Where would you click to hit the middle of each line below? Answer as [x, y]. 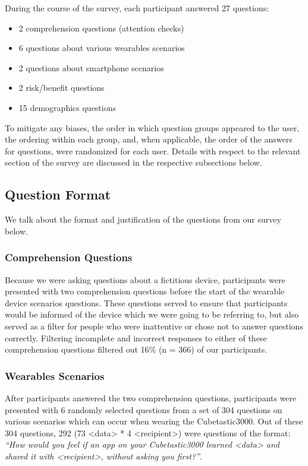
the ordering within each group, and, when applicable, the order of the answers [149, 139]
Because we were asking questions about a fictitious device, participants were [145, 279]
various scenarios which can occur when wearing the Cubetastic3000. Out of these [154, 421]
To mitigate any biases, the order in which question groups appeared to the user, [152, 127]
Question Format [58, 194]
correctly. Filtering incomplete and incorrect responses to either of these [136, 337]
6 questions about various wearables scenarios [102, 48]
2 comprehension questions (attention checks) [101, 28]
